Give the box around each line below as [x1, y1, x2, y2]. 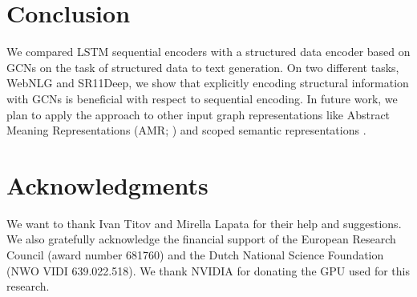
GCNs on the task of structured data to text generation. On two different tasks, [6, 58, 399, 75]
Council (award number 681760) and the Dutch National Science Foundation [6, 247, 384, 263]
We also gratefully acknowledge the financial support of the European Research [6, 231, 396, 247]
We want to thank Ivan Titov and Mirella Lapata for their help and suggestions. [6, 215, 402, 231]
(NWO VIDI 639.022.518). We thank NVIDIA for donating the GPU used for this [6, 262, 411, 279]
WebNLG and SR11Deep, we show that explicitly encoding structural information [6, 74, 409, 91]
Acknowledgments [6, 168, 208, 201]
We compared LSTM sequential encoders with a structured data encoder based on [6, 43, 411, 60]
